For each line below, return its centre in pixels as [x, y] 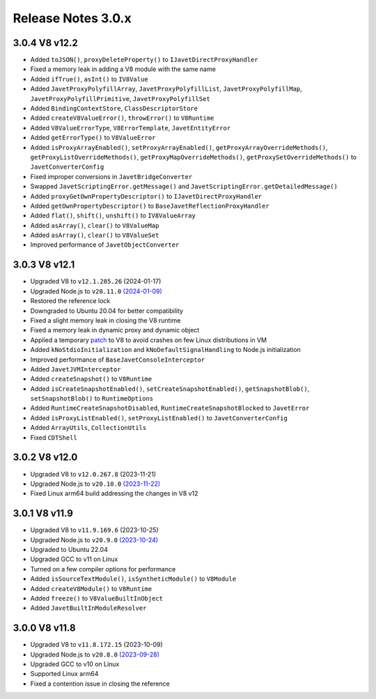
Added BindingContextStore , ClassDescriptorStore [114, 109]
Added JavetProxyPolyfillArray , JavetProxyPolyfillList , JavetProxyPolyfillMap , [166, 89]
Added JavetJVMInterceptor [76, 369]
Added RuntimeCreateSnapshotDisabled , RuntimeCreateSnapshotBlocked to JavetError [170, 408]
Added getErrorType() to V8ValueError [93, 138]
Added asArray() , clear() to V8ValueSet [95, 235]
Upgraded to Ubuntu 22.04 [69, 550]
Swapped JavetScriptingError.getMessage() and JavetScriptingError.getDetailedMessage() [184, 186]
